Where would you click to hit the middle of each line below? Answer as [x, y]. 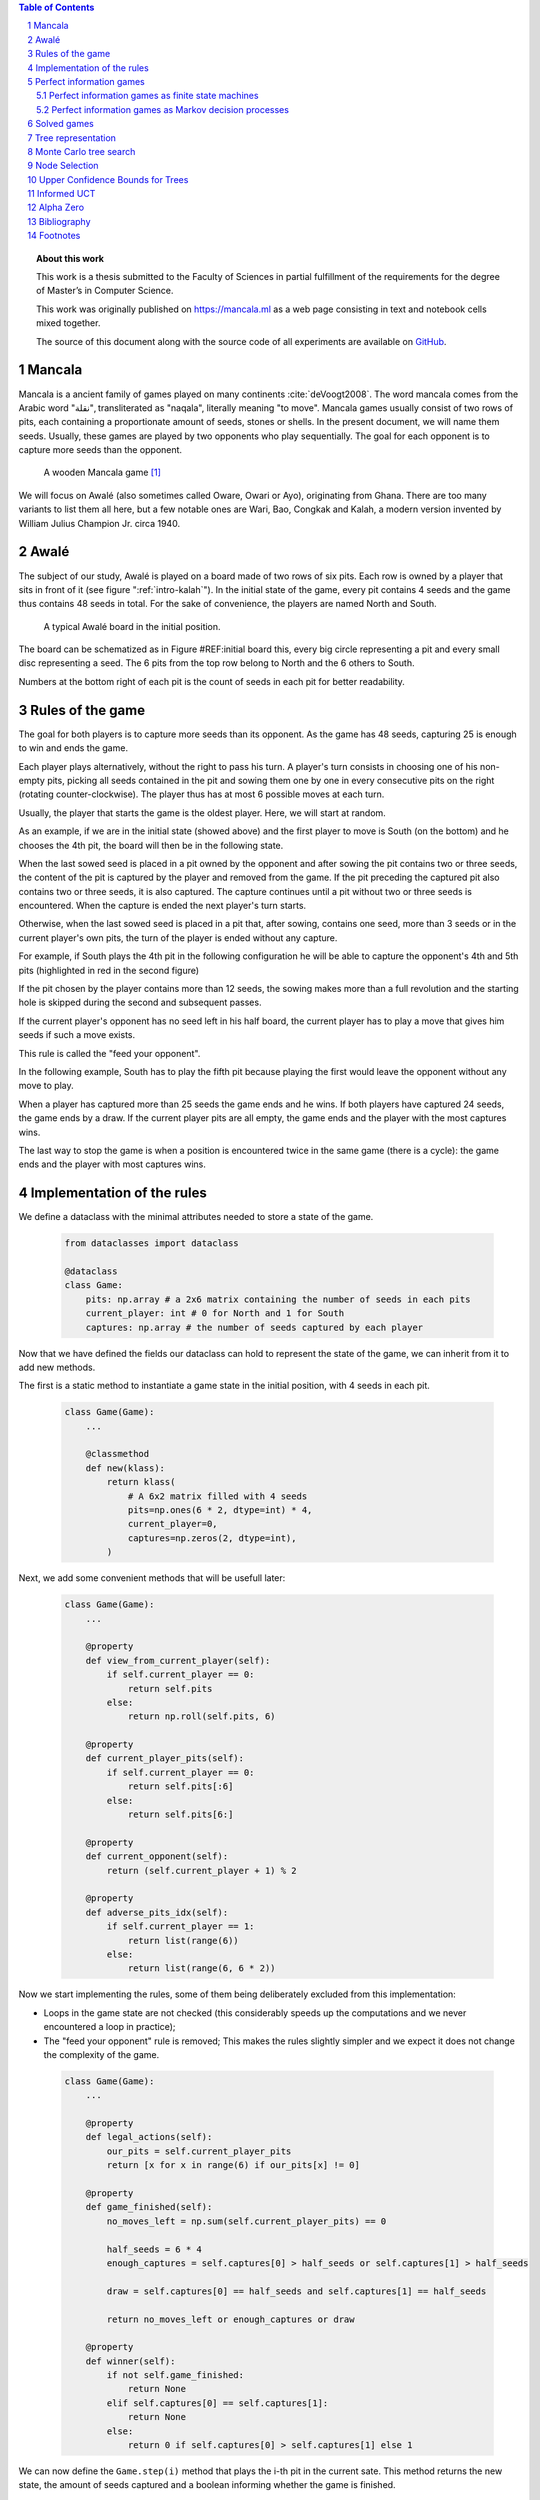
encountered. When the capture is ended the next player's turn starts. [162, 906]
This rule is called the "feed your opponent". [109, 1053]
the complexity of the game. [101, 2054]
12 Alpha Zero [56, 207]
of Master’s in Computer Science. [105, 291]
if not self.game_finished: [175, 2375]
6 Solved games [60, 124]
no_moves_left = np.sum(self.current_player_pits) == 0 [246, 2221]
